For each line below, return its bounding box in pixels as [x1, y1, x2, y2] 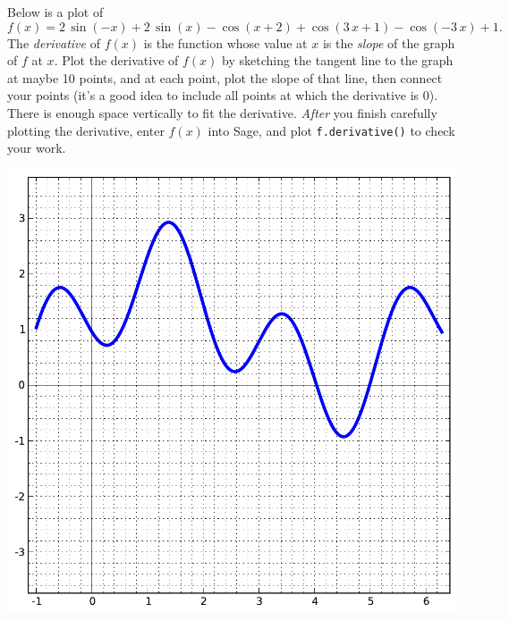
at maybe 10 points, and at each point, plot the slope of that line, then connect [7, 68, 443, 87]
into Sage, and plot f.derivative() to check [208, 121, 455, 139]
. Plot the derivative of [54, 51, 179, 70]
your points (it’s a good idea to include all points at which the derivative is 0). [7, 86, 438, 105]
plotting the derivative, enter [7, 121, 165, 139]
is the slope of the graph [322, 33, 455, 52]
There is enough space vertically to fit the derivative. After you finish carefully [7, 103, 437, 121]
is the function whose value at [143, 33, 308, 52]
